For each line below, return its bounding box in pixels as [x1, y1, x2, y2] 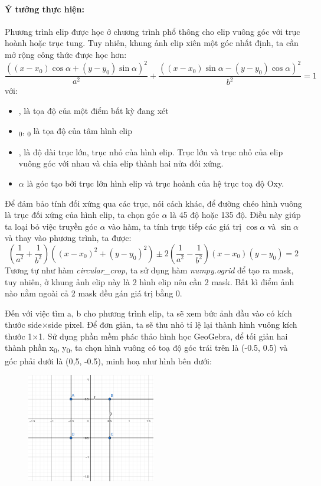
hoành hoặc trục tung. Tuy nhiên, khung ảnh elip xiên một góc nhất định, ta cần [5, 37, 299, 49]
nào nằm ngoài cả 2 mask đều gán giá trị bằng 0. [5, 287, 182, 299]
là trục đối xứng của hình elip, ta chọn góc [5, 208, 159, 221]
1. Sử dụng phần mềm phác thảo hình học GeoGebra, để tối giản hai [38, 330, 288, 342]
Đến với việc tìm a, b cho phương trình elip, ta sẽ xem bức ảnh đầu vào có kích [5, 306, 292, 319]
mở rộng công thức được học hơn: [5, 48, 127, 60]
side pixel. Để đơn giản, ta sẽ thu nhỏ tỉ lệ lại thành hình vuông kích [48, 318, 297, 331]
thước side [5, 318, 42, 331]
